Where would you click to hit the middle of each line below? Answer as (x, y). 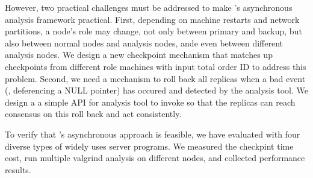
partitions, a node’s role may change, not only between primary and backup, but (153, 31)
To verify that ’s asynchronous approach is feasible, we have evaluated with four (153, 134)
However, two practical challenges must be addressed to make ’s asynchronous (149, 7)
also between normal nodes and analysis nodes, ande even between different (144, 43)
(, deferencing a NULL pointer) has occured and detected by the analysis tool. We (156, 90)
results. (18, 169)
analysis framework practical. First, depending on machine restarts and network (152, 19)
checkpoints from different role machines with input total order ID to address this (156, 66)
